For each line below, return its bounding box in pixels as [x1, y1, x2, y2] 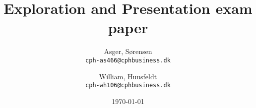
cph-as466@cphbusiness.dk [85, 56, 171, 64]
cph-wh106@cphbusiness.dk [85, 82, 171, 89]
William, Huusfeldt [99, 71, 157, 81]
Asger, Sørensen [104, 46, 152, 56]
